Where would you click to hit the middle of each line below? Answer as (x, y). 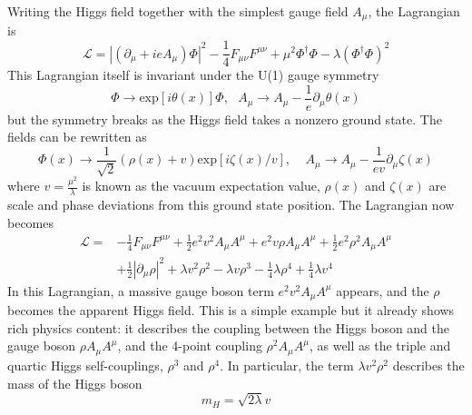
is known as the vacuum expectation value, (201, 186)
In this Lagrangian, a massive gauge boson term (141, 290)
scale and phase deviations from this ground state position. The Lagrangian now (231, 205)
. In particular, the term (287, 365)
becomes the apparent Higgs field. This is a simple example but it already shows (231, 310)
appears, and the (383, 290)
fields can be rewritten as (77, 137)
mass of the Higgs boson (75, 383)
